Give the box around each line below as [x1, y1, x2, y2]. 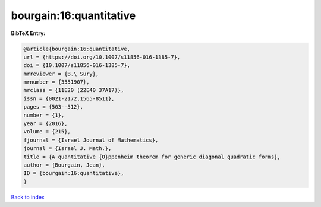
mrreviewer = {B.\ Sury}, [23, 70, 99, 77]
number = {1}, [23, 112, 65, 119]
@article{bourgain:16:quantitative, [23, 45, 131, 52]
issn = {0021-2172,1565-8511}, [23, 95, 115, 102]
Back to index [11, 193, 45, 200]
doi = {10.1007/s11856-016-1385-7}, [23, 62, 131, 69]
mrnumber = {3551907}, [23, 79, 90, 85]
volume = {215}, [23, 128, 71, 135]
